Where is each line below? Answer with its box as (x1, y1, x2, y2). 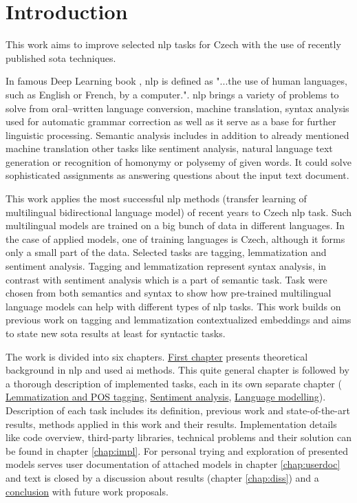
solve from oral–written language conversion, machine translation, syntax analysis (6, 100, 349, 115)
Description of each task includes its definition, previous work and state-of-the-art (6, 403, 350, 417)
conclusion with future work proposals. (6, 484, 169, 498)
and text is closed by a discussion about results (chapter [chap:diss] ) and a (6, 470, 319, 484)
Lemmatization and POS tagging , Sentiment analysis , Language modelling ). (6, 389, 326, 404)
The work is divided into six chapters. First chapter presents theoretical (6, 349, 308, 363)
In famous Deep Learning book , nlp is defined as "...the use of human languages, (6, 74, 347, 88)
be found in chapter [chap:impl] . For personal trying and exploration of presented (6, 443, 349, 458)
